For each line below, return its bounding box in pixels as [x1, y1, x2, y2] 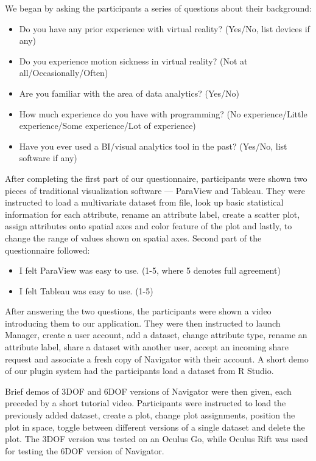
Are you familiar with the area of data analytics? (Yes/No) [19, 86, 239, 99]
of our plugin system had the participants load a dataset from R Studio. [5, 364, 274, 377]
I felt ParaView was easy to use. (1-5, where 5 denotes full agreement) [19, 264, 281, 277]
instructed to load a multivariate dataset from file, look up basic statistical [5, 196, 284, 209]
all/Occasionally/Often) [19, 66, 108, 79]
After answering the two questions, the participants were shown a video [5, 305, 272, 317]
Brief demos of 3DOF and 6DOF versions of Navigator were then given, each [5, 384, 292, 397]
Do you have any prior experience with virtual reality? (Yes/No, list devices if [19, 22, 310, 35]
